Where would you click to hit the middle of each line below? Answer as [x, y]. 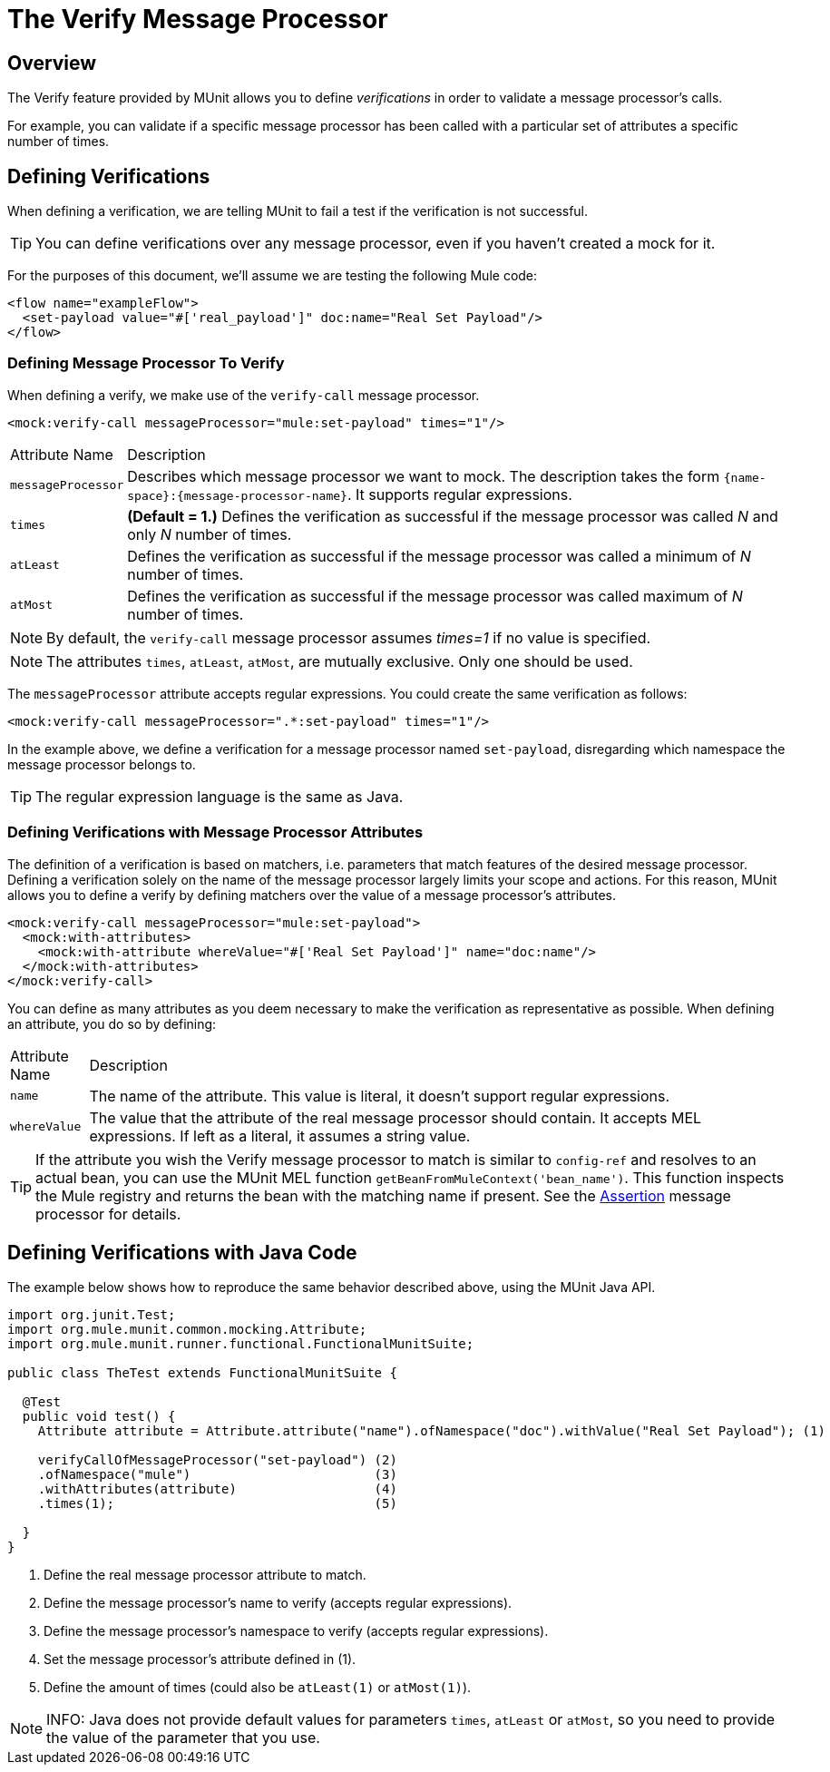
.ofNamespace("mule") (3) [217, 1475]
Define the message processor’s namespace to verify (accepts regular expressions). [296, 1631]
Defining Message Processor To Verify [146, 363]
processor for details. [108, 1214]
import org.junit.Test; [92, 1315]
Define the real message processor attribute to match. [205, 1575]
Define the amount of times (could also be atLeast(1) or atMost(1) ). [258, 1688]
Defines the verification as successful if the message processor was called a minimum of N [439, 556]
